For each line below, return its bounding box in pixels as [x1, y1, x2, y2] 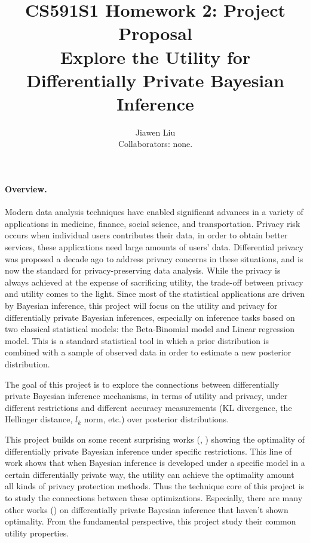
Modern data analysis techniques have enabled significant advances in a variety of [5, 205, 303, 218]
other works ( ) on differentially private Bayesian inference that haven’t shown [5, 503, 288, 516]
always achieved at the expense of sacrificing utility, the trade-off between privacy [5, 275, 303, 288]
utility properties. [5, 526, 69, 539]
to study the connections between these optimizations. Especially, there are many [5, 491, 303, 504]
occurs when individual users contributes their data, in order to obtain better [5, 229, 288, 241]
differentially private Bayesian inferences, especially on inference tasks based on [5, 311, 295, 323]
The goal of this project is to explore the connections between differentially [5, 378, 280, 390]
